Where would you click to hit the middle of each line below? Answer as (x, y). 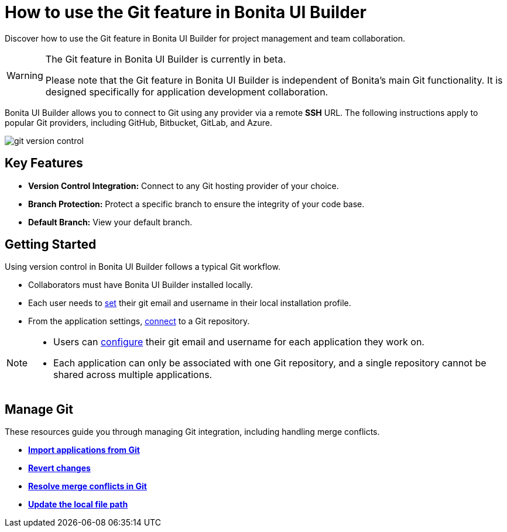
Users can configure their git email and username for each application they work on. (239, 342)
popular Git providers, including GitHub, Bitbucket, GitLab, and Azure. (139, 122)
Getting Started (51, 245)
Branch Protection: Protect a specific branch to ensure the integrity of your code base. (196, 204)
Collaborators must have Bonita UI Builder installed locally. (141, 285)
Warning (25, 75)
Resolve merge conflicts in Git (88, 486)
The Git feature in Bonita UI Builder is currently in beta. (165, 59)
